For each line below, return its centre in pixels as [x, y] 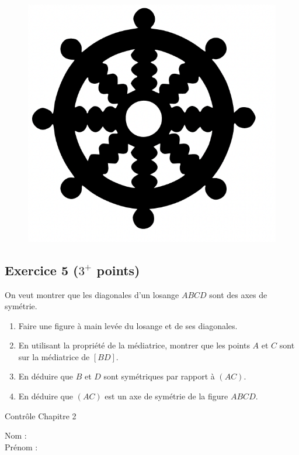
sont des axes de [238, 294]
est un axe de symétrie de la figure [166, 396]
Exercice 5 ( [42, 270]
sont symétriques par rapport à [159, 376]
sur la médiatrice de [54, 356]
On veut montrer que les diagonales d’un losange [92, 294]
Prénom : [21, 447]
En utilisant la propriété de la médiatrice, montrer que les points [134, 345]
